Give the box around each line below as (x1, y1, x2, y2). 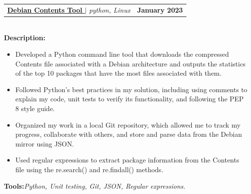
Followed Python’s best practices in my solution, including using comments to (15, 84, 248, 94)
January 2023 (137, 4, 183, 15)
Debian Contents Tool (7, 4, 83, 15)
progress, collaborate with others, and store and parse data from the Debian (15, 129, 242, 139)
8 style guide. (15, 103, 55, 113)
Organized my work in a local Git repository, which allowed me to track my (15, 119, 241, 129)
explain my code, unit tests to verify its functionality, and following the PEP (15, 94, 244, 104)
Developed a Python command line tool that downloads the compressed (15, 49, 229, 59)
